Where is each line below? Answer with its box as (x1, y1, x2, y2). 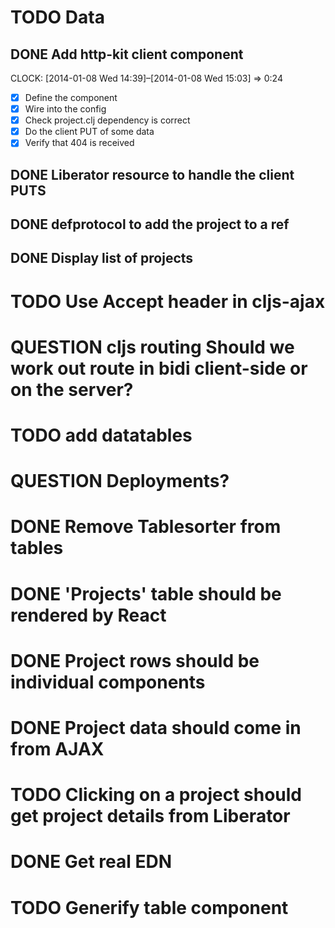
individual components (10, 671, 206, 693)
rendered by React (10, 604, 167, 626)
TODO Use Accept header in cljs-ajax (10, 290, 326, 313)
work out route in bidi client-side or (10, 357, 308, 380)
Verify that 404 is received (24, 137, 135, 149)
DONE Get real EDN (10, 851, 173, 873)
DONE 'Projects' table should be (10, 582, 282, 605)
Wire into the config (24, 103, 107, 115)
